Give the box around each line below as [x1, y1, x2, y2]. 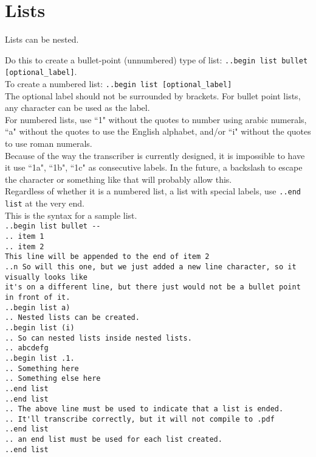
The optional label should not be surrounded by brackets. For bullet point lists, [5, 89, 301, 102]
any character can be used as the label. [5, 101, 150, 114]
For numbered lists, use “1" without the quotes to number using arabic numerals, [5, 113, 307, 126]
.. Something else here [5, 374, 101, 383]
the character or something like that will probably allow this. [5, 172, 232, 185]
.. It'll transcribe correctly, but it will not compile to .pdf [5, 414, 275, 423]
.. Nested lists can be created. [5, 313, 140, 322]
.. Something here [5, 364, 79, 373]
